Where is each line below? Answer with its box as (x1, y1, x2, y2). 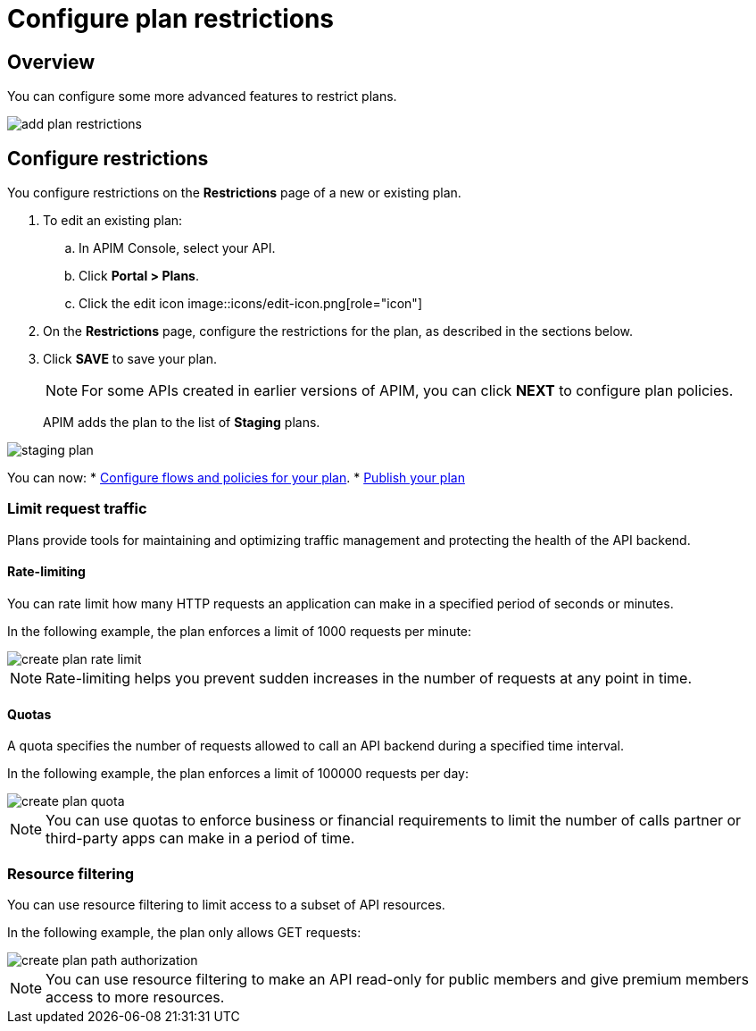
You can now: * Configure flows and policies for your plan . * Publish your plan (7, 470, 465, 486)
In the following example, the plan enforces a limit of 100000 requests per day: (7, 766, 469, 782)
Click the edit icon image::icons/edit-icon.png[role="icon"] (79, 296, 422, 312)
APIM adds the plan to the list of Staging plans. (43, 415, 320, 431)
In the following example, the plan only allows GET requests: (7, 924, 361, 940)
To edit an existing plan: (43, 213, 183, 229)
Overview (7, 50, 96, 73)
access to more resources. (46, 987, 225, 1006)
